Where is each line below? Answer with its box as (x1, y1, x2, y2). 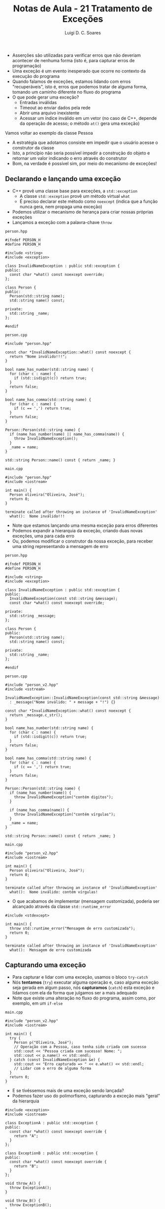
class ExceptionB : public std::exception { (5, 1150, 98, 1156)
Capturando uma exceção (5, 961, 86, 969)
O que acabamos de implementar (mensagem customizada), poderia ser (12, 898, 160, 904)
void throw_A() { (5, 1181, 41, 1186)
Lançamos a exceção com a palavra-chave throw (12, 219, 112, 225)
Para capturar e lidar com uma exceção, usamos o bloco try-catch (12, 974, 148, 980)
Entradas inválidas (19, 99, 57, 105)
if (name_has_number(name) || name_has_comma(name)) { (9, 432, 125, 437)
